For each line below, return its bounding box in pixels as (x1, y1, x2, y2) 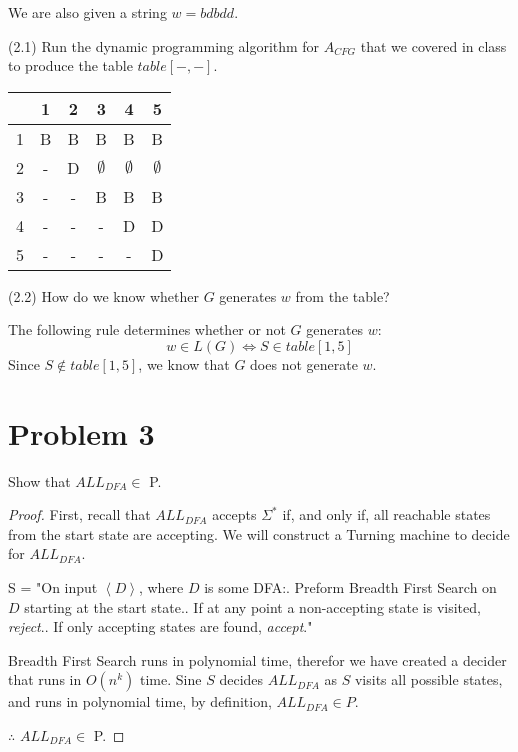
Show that (8, 470, 71, 491)
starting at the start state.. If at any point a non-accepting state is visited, (24, 596, 481, 617)
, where (138, 577, 184, 598)
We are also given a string (8, 2, 167, 22)
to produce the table (8, 55, 133, 76)
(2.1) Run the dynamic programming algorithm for (8, 35, 320, 56)
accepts (212, 504, 257, 525)
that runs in (8, 669, 82, 690)
